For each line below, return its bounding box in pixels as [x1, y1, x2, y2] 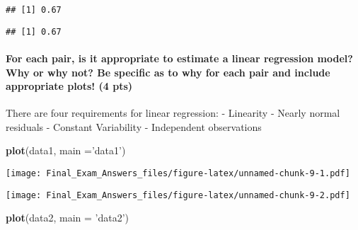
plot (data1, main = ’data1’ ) [6, 143, 126, 158]
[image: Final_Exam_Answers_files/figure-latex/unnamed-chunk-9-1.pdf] [6, 168, 350, 179]
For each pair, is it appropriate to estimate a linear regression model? [6, 50, 353, 65]
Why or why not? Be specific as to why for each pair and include [6, 64, 330, 79]
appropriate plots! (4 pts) [6, 79, 133, 93]
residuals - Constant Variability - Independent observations [6, 119, 262, 134]
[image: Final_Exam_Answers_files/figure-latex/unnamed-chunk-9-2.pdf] [6, 190, 350, 200]
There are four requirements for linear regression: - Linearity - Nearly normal [6, 105, 340, 120]
